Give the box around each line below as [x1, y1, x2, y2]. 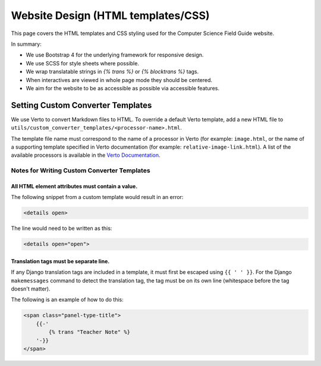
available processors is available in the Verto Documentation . [11, 152, 160, 159]
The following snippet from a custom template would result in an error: [11, 194, 184, 201]
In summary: [11, 40, 42, 48]
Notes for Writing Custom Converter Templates [11, 166, 151, 175]
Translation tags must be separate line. [11, 257, 110, 264]
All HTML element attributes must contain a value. [11, 182, 138, 190]
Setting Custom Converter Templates [11, 100, 152, 110]
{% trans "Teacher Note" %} [48, 329, 131, 336]
